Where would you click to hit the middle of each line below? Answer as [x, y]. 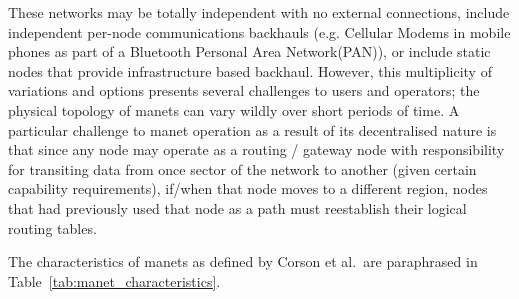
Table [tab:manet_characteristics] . [114, 280]
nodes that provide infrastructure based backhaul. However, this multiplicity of [250, 70]
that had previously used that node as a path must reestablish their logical [237, 207]
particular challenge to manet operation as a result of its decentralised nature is [252, 129]
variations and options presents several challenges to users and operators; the [244, 90]
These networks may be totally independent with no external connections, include [259, 12]
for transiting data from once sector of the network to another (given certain [242, 168]
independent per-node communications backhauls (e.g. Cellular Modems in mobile [259, 31]
